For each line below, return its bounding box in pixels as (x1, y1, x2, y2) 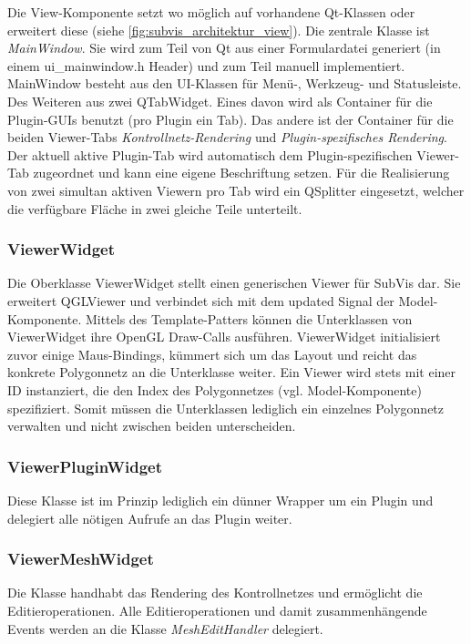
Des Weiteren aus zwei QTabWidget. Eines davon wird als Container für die (7, 91, 433, 110)
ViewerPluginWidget (7, 455, 163, 477)
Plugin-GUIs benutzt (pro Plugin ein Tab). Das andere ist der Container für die (7, 109, 454, 128)
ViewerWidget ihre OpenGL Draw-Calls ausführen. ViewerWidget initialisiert (7, 327, 441, 346)
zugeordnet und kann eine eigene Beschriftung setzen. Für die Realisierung (33, 163, 450, 182)
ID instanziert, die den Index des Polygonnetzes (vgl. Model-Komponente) (7, 380, 422, 399)
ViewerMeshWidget (7, 547, 154, 570)
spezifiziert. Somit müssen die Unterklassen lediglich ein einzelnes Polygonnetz (7, 398, 445, 417)
